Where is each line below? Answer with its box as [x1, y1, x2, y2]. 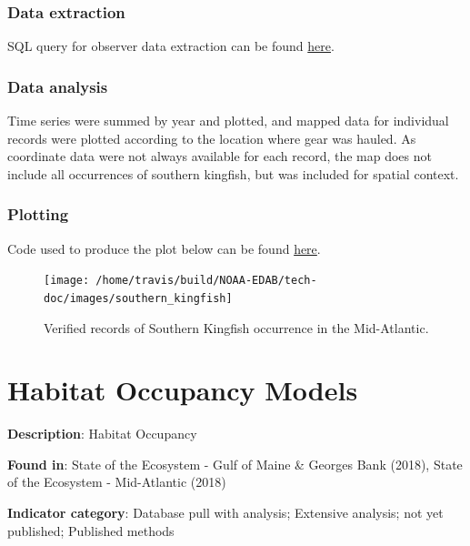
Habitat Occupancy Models [7, 371, 358, 409]
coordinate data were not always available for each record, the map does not [7, 147, 432, 166]
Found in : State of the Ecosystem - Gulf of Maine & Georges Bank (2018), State [7, 454, 463, 473]
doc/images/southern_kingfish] [44, 291, 233, 305]
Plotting [7, 203, 69, 226]
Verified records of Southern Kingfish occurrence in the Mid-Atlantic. [44, 318, 429, 337]
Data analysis [7, 75, 108, 97]
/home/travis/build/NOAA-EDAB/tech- [95, 274, 317, 288]
